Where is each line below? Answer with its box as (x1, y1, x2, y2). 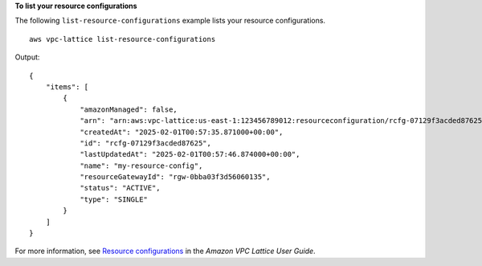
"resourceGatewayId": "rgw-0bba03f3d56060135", (80, 173, 271, 182)
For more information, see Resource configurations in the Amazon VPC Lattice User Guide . (14, 246, 317, 256)
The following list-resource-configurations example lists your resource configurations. (14, 16, 325, 26)
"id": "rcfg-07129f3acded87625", (80, 138, 212, 148)
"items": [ (45, 82, 89, 92)
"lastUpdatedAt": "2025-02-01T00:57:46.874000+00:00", (80, 149, 300, 159)
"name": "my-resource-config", (80, 161, 203, 170)
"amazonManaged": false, (80, 104, 178, 114)
